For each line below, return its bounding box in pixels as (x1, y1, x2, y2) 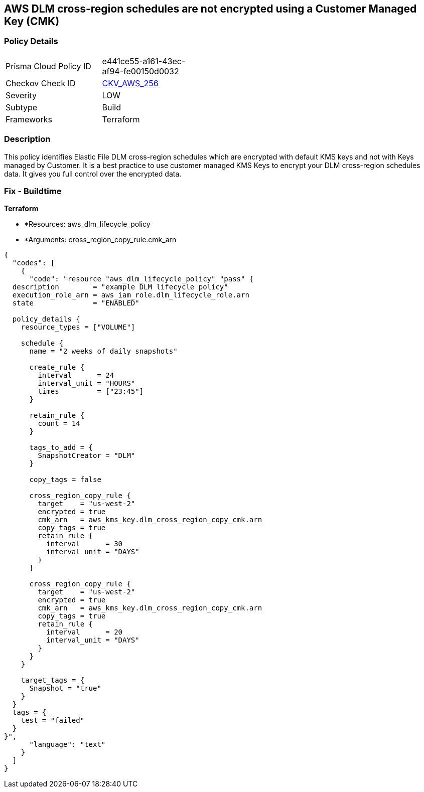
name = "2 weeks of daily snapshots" (29, 347, 178, 356)
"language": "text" (29, 740, 106, 749)
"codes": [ (12, 259, 55, 267)
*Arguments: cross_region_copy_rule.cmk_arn (24, 235, 177, 244)
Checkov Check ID (6, 78, 76, 88)
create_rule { (29, 363, 85, 372)
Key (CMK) (4, 15, 60, 28)
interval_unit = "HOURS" (38, 379, 135, 388)
